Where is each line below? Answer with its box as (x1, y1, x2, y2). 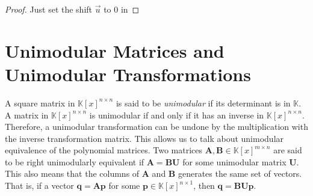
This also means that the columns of (5, 167, 140, 180)
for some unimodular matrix (182, 155, 287, 168)
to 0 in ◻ (104, 3, 140, 15)
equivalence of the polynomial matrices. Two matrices (5, 144, 203, 156)
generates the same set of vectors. (178, 167, 302, 180)
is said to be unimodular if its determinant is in (116, 96, 291, 109)
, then (193, 179, 215, 192)
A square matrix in (5, 96, 75, 109)
